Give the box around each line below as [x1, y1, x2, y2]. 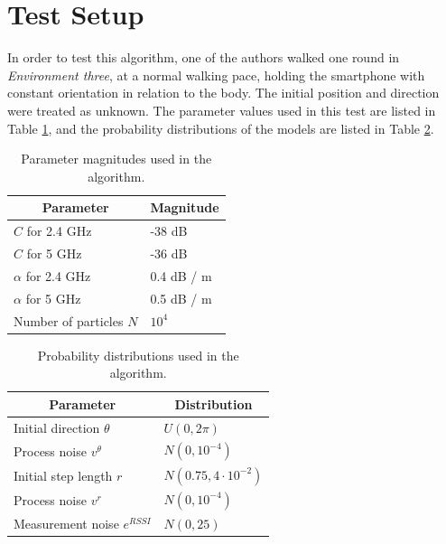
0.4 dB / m [150, 266, 212, 285]
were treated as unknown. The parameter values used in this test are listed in [7, 100, 436, 119]
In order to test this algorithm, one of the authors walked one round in [7, 48, 400, 67]
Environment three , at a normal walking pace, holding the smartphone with [7, 65, 425, 84]
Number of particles [14, 311, 124, 330]
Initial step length [14, 465, 113, 484]
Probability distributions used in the [37, 345, 239, 364]
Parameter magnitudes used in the [21, 149, 212, 168]
